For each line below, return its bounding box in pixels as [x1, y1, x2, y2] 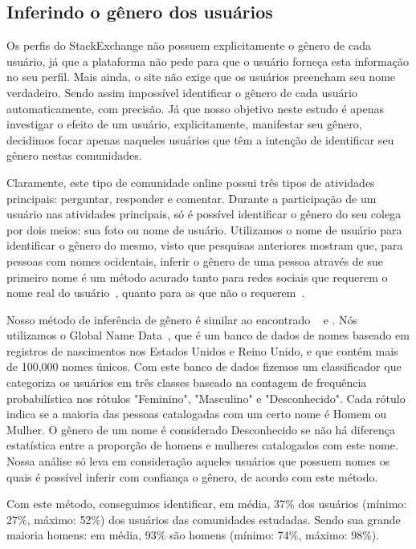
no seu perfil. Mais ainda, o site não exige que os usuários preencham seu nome [6, 68, 396, 85]
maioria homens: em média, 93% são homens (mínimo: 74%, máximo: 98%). [6, 527, 380, 543]
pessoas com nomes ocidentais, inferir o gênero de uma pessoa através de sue [6, 252, 383, 269]
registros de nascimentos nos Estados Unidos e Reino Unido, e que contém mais [6, 342, 398, 359]
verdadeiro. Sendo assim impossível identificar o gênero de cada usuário [6, 83, 357, 100]
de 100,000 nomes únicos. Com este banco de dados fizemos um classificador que [6, 358, 402, 375]
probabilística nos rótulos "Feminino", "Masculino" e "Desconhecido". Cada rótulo [6, 389, 406, 406]
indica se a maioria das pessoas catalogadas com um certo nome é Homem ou [6, 405, 387, 422]
